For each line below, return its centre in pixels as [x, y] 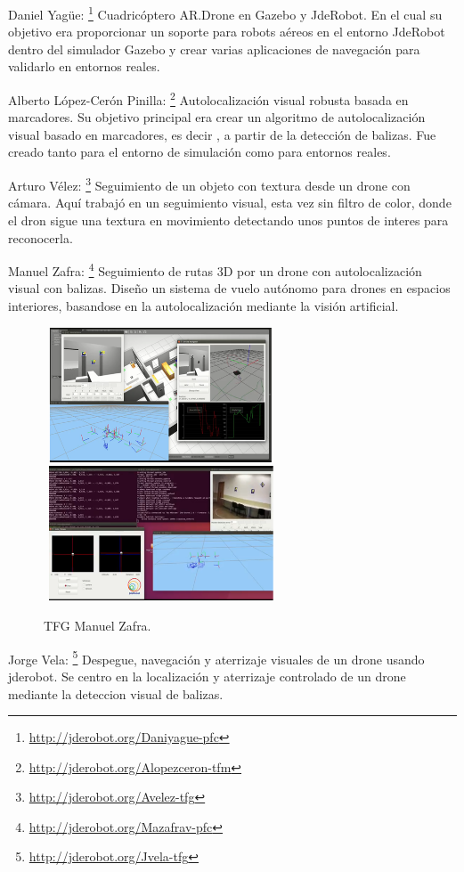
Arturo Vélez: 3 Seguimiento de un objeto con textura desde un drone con [209, 184]
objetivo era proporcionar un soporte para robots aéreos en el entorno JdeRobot [227, 32]
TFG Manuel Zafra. [98, 626]
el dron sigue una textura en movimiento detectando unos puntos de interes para [228, 220]
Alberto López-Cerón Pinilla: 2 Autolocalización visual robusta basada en [208, 98]
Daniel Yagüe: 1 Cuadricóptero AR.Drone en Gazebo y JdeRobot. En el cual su [225, 13]
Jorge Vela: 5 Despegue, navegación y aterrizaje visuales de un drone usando [216, 657]
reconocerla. [41, 237]
